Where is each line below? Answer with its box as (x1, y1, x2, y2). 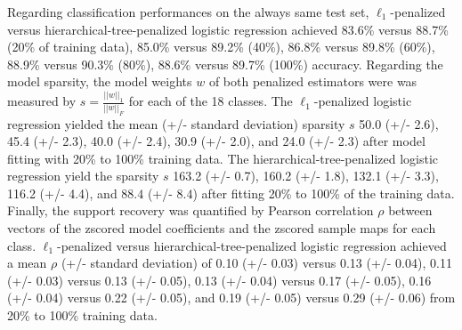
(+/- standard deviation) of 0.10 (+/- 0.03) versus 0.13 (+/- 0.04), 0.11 (61, 254, 452, 272)
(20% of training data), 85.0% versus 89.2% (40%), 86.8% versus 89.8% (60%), (7, 37, 435, 56)
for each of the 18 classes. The (128, 92, 293, 110)
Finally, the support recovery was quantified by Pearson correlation (7, 201, 374, 220)
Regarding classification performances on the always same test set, (7, 3, 369, 20)
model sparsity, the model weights (7, 72, 192, 91)
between (388, 201, 433, 220)
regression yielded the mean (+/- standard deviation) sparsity (7, 114, 345, 133)
